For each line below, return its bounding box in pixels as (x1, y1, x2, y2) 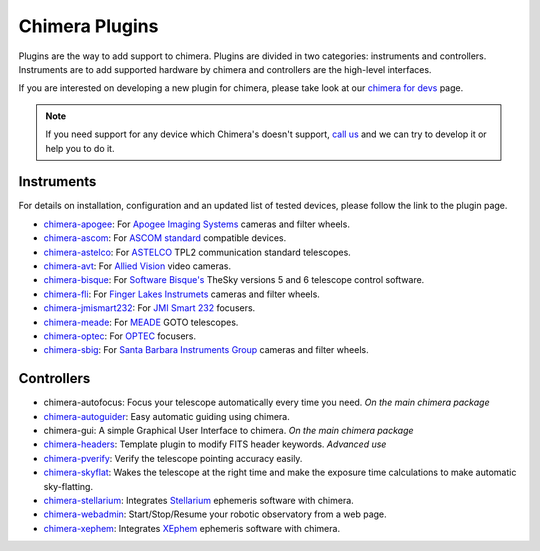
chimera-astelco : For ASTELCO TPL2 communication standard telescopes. (43, 246, 352, 258)
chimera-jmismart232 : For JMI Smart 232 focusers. (43, 302, 256, 314)
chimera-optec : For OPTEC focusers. (43, 330, 197, 342)
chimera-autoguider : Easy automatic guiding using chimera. (43, 410, 290, 422)
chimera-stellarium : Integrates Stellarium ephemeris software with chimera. (43, 494, 354, 506)
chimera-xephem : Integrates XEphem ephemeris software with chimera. (43, 522, 340, 534)
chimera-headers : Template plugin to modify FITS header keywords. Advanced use (43, 438, 387, 450)
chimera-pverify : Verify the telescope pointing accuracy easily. (43, 452, 303, 464)
